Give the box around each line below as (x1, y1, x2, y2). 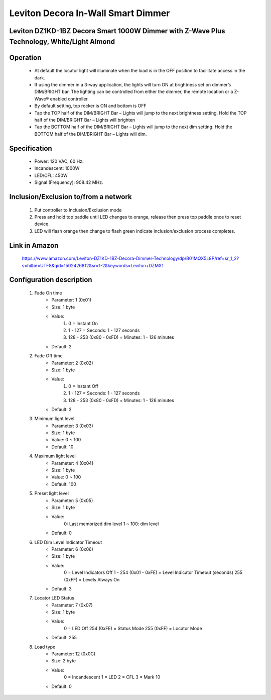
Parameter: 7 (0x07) (51, 602, 93, 608)
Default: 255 (51, 635, 77, 641)
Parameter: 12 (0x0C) (51, 651, 96, 657)
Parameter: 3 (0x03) (51, 423, 93, 429)
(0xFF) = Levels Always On (64, 576, 120, 582)
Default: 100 (51, 481, 76, 487)
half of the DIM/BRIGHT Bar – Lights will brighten (34, 117, 135, 123)
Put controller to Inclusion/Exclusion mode (34, 207, 122, 213)
